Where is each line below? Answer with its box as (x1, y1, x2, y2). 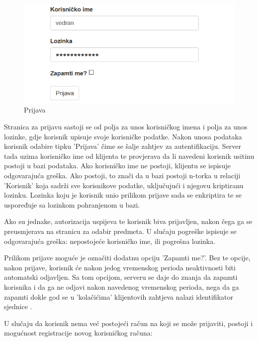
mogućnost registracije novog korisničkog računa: (4, 328, 153, 338)
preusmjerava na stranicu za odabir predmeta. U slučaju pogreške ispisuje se (4, 226, 237, 236)
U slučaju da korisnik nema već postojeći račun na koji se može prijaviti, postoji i (4, 318, 253, 328)
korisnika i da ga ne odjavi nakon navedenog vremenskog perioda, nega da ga (4, 281, 239, 292)
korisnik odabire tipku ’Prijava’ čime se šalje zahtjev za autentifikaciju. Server (4, 141, 242, 151)
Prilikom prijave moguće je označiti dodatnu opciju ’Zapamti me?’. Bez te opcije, (4, 252, 251, 263)
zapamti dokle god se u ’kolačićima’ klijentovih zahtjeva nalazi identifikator (4, 291, 233, 302)
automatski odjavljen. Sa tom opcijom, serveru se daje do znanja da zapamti (4, 272, 238, 282)
